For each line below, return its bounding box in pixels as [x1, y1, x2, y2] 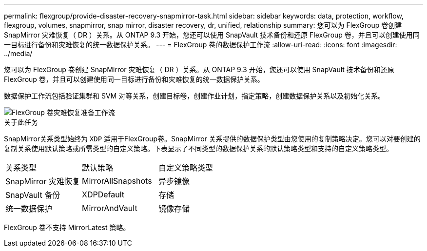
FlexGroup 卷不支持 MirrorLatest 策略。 [4, 223, 130, 232]
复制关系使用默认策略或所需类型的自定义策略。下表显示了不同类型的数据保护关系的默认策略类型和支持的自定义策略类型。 [4, 144, 393, 153]
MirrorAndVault [81, 203, 137, 213]
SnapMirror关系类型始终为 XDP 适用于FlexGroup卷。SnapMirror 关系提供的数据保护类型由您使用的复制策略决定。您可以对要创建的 [4, 135, 421, 143]
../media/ [4, 49, 33, 58]
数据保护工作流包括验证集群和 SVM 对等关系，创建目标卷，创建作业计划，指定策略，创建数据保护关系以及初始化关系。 [4, 92, 385, 100]
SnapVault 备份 [5, 190, 60, 200]
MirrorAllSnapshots [81, 176, 152, 186]
